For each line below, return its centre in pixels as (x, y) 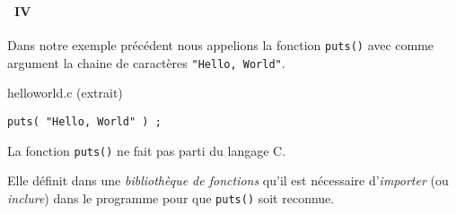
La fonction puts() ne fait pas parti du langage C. (147, 150)
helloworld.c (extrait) (65, 93)
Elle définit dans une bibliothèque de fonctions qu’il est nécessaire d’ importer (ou (228, 180)
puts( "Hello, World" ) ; (84, 122)
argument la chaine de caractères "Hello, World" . (146, 62)
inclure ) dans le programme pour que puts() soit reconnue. (171, 197)
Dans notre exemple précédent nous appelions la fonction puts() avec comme (221, 45)
